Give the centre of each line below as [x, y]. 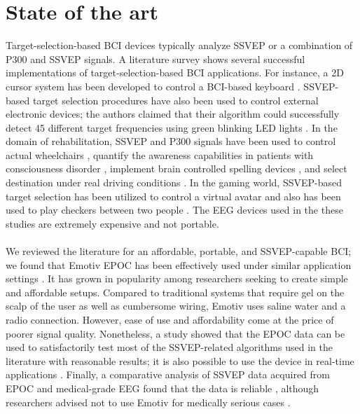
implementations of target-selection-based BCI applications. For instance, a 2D [175, 73]
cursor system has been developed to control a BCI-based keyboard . [153, 86]
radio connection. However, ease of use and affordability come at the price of [170, 319]
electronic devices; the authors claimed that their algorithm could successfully [173, 114]
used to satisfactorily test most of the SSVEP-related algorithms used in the [169, 347]
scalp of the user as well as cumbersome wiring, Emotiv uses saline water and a [176, 306]
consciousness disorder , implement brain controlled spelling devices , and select [176, 168]
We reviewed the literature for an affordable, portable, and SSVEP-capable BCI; [179, 251]
